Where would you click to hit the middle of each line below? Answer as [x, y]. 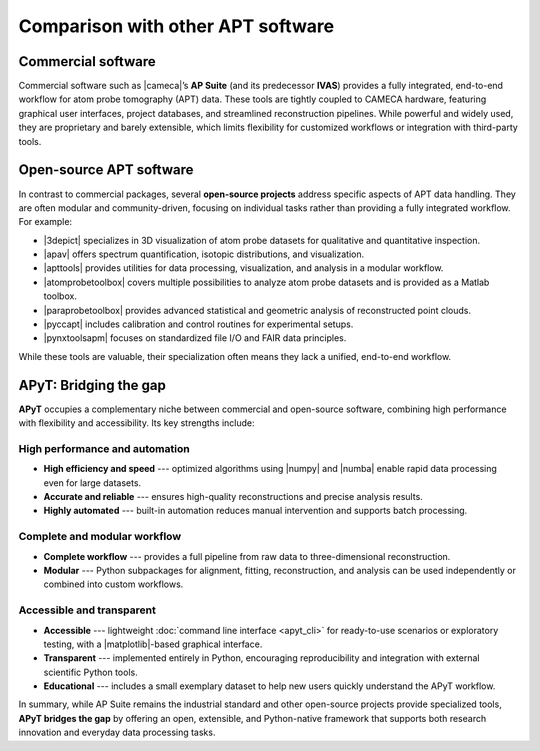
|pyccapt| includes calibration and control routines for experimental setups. [198, 324]
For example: [45, 222]
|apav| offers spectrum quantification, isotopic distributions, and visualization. [204, 254]
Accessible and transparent [87, 610]
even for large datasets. [92, 482]
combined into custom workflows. [113, 584]
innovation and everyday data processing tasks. [117, 732]
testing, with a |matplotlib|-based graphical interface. [153, 644]
